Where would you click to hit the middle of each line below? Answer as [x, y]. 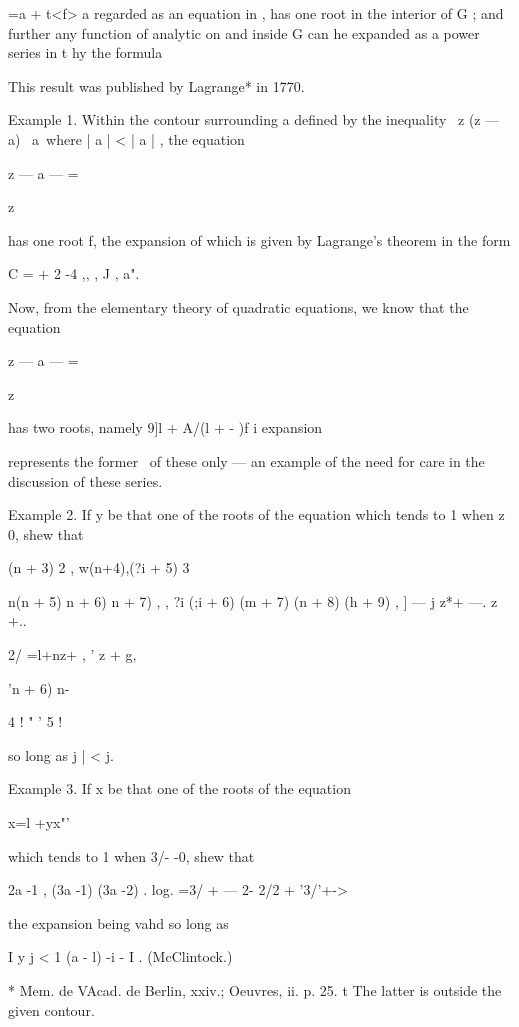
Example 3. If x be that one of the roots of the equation [179, 788]
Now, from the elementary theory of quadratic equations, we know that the [238, 306]
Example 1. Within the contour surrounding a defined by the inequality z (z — [254, 119]
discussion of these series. [85, 480]
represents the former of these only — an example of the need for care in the [246, 460]
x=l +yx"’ [39, 822]
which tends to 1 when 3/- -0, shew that [131, 855]
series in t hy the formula [85, 52]
